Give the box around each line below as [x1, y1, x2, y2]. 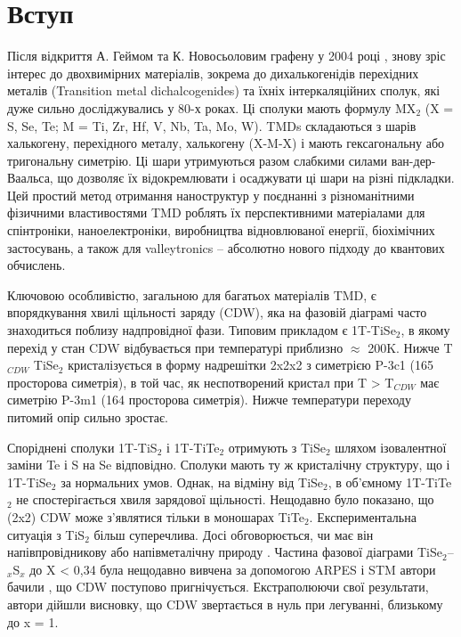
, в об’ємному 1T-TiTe [328, 472, 452, 491]
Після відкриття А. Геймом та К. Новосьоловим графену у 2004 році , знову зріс [7, 46, 446, 65]
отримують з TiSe [228, 437, 326, 456]
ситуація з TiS [7, 525, 85, 543]
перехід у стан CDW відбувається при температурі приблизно [7, 338, 344, 356]
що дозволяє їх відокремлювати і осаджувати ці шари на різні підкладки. [57, 168, 455, 187]
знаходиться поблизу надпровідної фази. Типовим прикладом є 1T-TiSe [7, 321, 396, 339]
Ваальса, [7, 168, 53, 187]
